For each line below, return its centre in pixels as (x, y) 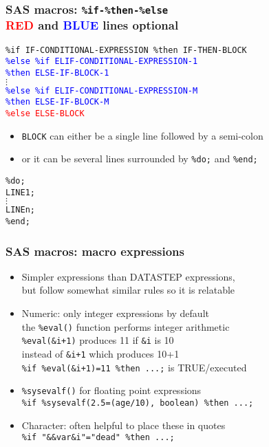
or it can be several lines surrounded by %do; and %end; (140, 159)
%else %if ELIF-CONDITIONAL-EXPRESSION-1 (102, 62)
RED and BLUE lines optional (92, 25)
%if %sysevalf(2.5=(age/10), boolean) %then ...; (138, 403)
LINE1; (20, 192)
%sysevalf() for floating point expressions (111, 390)
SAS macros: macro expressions (95, 251)
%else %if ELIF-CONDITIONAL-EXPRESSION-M (102, 90)
